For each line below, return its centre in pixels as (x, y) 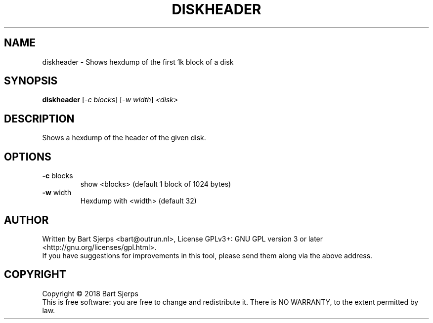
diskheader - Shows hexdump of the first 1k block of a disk (138, 62)
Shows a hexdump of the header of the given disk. (124, 138)
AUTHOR (26, 220)
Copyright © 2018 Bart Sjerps (90, 293)
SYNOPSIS (31, 81)
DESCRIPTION (39, 119)
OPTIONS (28, 157)
